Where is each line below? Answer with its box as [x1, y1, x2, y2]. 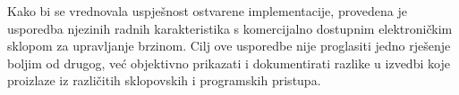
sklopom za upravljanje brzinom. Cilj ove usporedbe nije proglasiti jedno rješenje [7, 36, 451, 55]
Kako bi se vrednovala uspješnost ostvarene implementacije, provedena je [7, 2, 407, 20]
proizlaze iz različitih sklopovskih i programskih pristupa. [7, 71, 321, 90]
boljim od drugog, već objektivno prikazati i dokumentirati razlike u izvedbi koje [7, 53, 450, 72]
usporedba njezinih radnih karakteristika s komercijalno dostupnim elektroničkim [7, 19, 453, 37]
